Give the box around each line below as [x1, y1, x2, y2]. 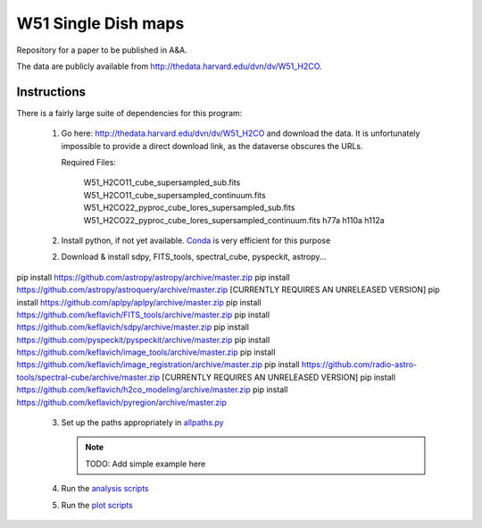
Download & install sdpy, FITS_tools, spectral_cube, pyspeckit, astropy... [61, 251, 327, 263]
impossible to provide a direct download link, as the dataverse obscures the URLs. [61, 140, 363, 151]
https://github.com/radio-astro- [301, 359, 418, 370]
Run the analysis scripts [61, 483, 149, 494]
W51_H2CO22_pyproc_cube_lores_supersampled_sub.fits [83, 202, 295, 214]
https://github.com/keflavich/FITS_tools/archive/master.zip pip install [16, 309, 270, 320]
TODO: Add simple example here [85, 458, 206, 469]
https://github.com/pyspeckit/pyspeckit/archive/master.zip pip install [16, 334, 270, 345]
